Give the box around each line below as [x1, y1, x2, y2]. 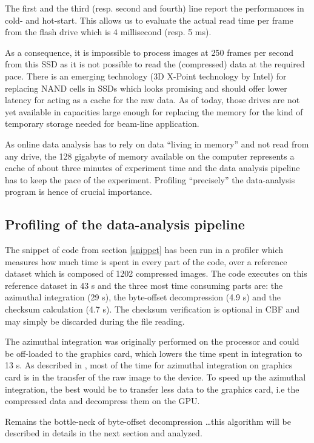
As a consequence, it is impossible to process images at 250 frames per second [5, 46, 294, 58]
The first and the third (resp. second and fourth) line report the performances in [5, 2, 304, 14]
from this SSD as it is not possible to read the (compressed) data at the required [5, 58, 305, 70]
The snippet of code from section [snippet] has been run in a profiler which [5, 243, 284, 256]
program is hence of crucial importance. [5, 185, 152, 198]
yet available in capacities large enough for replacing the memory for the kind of [5, 105, 303, 118]
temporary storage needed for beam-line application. [5, 117, 199, 130]
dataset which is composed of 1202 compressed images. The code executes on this [5, 267, 307, 280]
